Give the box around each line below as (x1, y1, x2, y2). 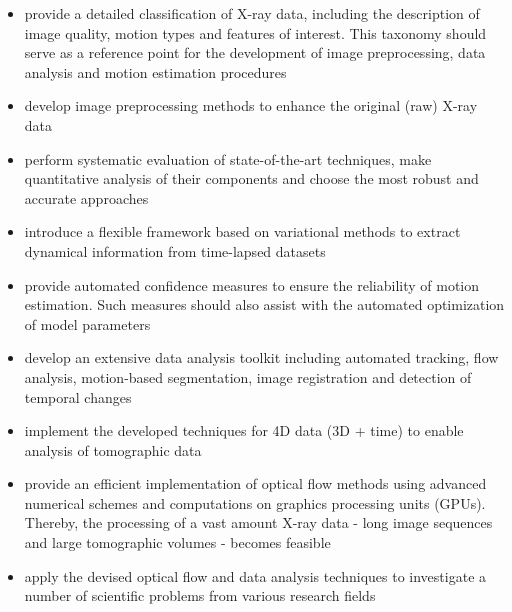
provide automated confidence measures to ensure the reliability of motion (24, 274, 480, 295)
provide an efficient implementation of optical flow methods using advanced (24, 473, 487, 494)
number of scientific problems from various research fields (24, 585, 376, 606)
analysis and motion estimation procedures (24, 61, 287, 82)
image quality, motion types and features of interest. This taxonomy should (24, 22, 487, 43)
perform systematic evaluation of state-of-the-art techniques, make (24, 148, 432, 169)
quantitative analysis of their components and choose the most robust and (24, 168, 479, 189)
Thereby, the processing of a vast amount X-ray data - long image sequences (24, 512, 493, 533)
